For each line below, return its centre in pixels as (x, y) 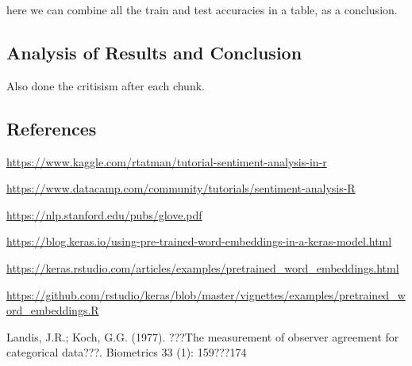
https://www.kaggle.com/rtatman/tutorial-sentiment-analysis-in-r (167, 161)
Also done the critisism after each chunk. (106, 85)
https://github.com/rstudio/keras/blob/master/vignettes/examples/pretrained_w (206, 294)
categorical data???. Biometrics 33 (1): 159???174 (127, 352)
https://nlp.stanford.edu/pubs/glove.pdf (104, 214)
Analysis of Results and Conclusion (154, 52)
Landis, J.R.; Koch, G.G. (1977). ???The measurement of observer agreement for (203, 336)
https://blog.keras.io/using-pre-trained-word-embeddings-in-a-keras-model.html (199, 241)
